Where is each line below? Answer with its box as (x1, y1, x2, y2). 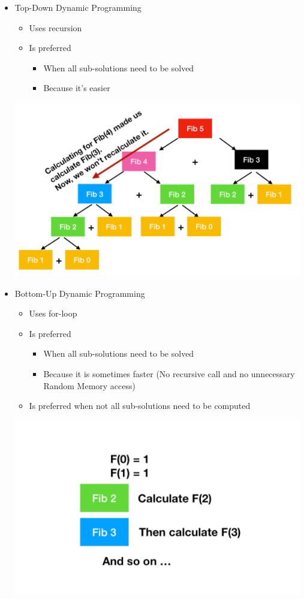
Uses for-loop (29, 307, 77, 320)
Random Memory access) (43, 379, 136, 392)
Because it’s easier (43, 82, 110, 94)
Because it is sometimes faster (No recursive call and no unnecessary (43, 367, 295, 380)
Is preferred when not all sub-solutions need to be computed (29, 399, 251, 412)
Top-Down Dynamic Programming (14, 1, 142, 13)
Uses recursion (29, 21, 82, 34)
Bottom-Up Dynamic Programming (14, 287, 145, 299)
